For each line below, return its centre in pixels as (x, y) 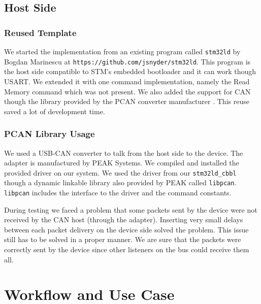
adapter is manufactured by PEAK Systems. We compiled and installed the (122, 163)
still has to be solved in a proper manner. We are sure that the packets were (123, 239)
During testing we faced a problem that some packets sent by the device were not (131, 209)
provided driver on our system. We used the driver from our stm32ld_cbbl (120, 172)
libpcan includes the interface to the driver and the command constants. (118, 192)
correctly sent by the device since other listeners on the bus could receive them (127, 249)
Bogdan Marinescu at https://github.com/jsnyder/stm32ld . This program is (127, 61)
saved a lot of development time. (55, 111)
